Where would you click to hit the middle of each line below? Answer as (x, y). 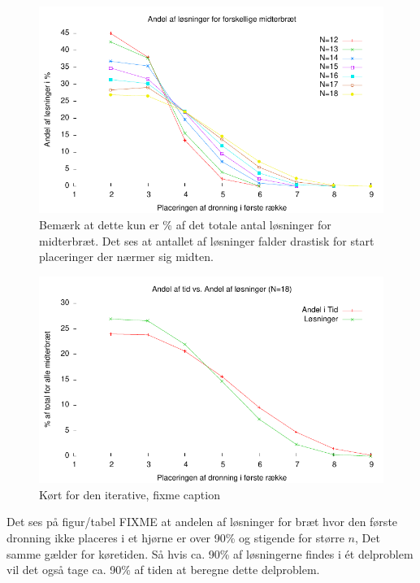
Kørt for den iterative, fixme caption (130, 494)
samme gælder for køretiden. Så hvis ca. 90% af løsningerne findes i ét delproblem (210, 553)
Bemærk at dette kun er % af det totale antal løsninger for (185, 224)
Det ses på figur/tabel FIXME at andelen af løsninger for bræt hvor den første (202, 522)
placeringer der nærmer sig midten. (126, 257)
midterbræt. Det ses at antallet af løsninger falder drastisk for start (207, 240)
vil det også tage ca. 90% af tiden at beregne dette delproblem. (163, 570)
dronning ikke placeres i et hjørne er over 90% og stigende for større (175, 537)
